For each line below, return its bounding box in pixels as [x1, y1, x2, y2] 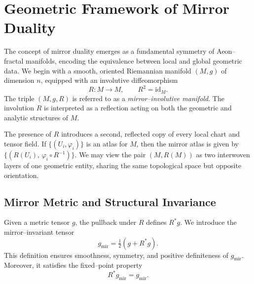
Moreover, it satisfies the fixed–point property [4, 260, 143, 270]
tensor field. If [4, 139, 46, 149]
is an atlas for [86, 139, 128, 149]
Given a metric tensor [4, 217, 70, 227]
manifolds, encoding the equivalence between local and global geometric [25, 55, 242, 66]
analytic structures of [4, 112, 69, 122]
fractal [4, 55, 24, 66]
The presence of [4, 129, 52, 139]
